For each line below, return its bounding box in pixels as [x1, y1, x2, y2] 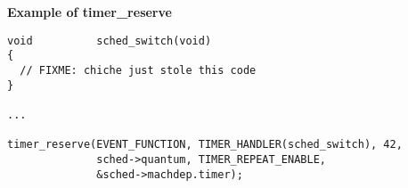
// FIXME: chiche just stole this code [20, 63, 257, 77]
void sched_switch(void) [7, 34, 212, 47]
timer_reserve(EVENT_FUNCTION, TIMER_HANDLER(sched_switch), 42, [7, 138, 403, 151]
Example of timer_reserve [7, 3, 172, 20]
